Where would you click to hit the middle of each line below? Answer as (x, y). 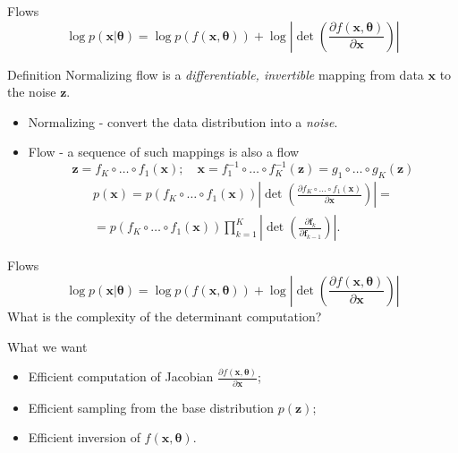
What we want (47, 346)
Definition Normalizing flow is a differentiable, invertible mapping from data (216, 74)
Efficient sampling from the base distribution (151, 407)
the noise (32, 92)
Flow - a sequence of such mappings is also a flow (164, 152)
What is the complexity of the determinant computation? (165, 316)
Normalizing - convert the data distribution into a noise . (183, 121)
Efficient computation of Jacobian (121, 376)
